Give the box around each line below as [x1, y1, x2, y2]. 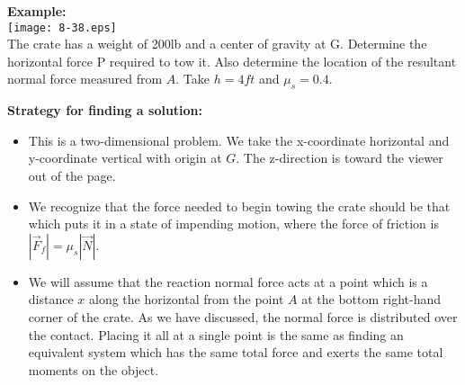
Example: [7, 2, 67, 20]
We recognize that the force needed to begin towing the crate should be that [28, 196, 451, 215]
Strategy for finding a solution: [7, 101, 203, 120]
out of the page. [28, 166, 116, 185]
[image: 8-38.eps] [7, 21, 117, 34]
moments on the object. [28, 360, 159, 379]
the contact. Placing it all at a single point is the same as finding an [28, 325, 404, 344]
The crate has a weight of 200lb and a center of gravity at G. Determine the [7, 34, 427, 53]
